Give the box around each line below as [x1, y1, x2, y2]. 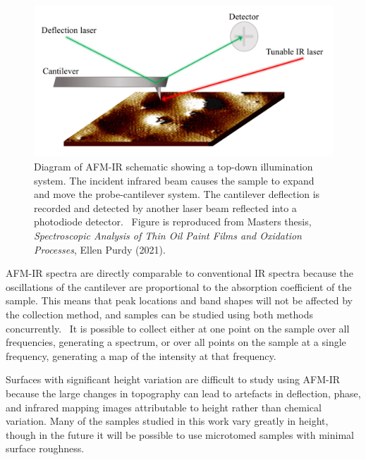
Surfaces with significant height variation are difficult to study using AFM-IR [6, 372, 341, 387]
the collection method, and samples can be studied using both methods [6, 307, 313, 322]
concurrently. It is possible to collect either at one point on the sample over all [6, 321, 350, 335]
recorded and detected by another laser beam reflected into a [34, 200, 297, 215]
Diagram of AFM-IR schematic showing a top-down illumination [34, 159, 313, 174]
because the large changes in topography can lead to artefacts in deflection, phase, [6, 385, 361, 400]
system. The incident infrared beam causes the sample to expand [34, 173, 315, 187]
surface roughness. [6, 441, 85, 456]
